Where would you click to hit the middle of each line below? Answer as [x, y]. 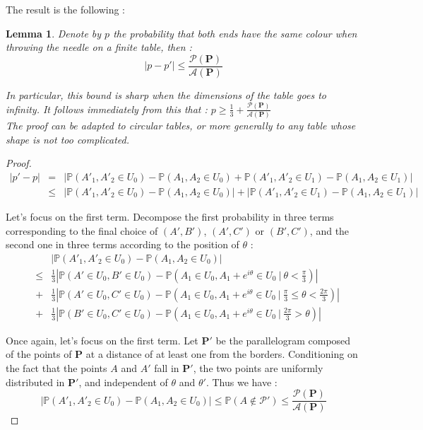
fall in [167, 368]
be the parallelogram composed [283, 340]
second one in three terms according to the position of [123, 244]
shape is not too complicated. [67, 139]
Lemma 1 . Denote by [54, 33]
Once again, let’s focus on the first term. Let [102, 340]
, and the [329, 230]
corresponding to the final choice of [82, 230]
